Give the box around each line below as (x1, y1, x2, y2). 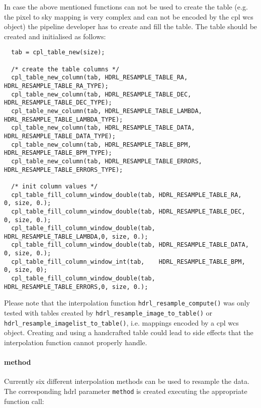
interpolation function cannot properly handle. (4, 337, 147, 347)
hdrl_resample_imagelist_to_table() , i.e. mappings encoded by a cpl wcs (4, 317, 239, 328)
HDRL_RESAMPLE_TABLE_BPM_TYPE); (4, 149, 112, 157)
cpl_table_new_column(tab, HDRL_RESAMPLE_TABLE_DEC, (11, 90, 192, 98)
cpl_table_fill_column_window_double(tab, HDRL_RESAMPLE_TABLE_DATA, (11, 241, 249, 249)
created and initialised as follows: (4, 31, 106, 41)
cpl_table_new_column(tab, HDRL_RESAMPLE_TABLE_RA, (11, 74, 188, 81)
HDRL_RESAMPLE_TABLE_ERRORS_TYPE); (4, 166, 123, 173)
